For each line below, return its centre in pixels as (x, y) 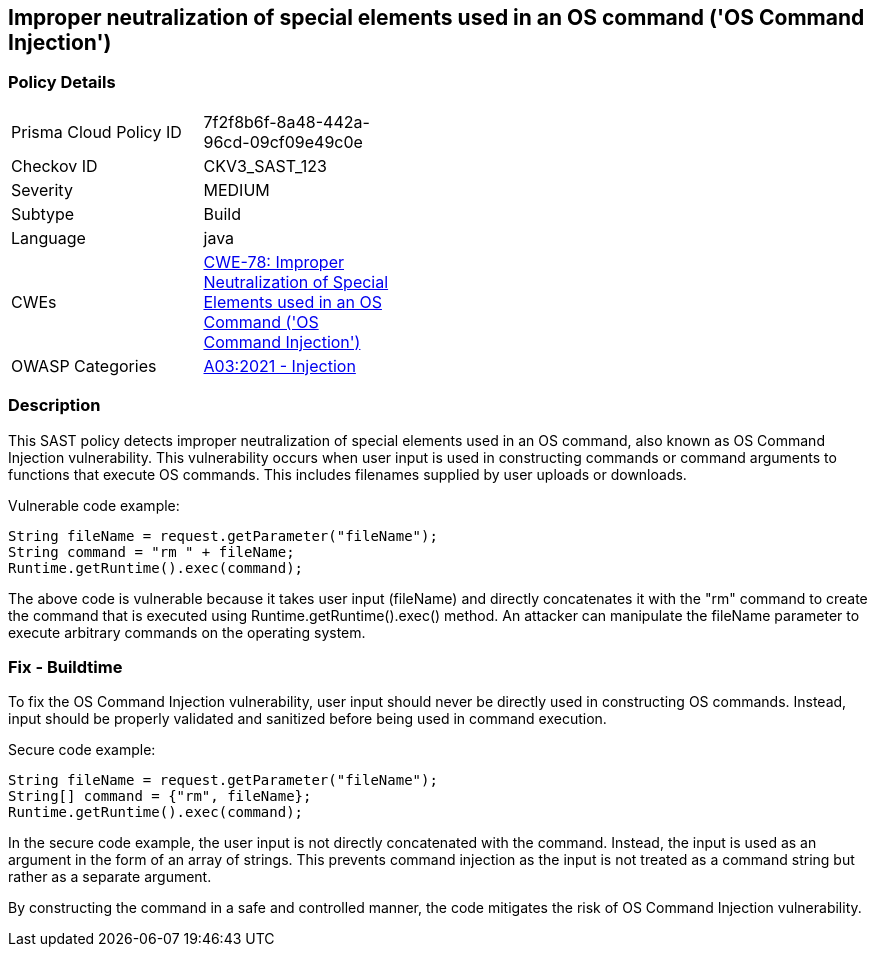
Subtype (43, 213)
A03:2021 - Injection (279, 365)
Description (54, 405)
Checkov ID (54, 165)
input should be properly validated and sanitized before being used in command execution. (307, 719)
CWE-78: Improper (274, 261)
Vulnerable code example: (94, 505)
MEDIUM (236, 189)
